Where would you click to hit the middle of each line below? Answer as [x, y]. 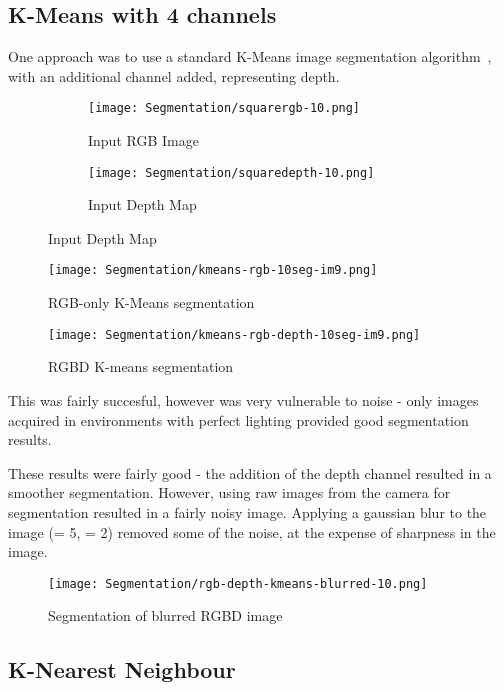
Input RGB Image [143, 140]
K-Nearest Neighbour [122, 669]
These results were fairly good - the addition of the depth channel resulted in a [250, 472]
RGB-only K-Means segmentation [151, 302]
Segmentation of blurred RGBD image [165, 615]
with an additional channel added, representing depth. [174, 75]
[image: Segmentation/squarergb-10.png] [224, 108]
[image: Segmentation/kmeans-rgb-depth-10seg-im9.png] [234, 334]
